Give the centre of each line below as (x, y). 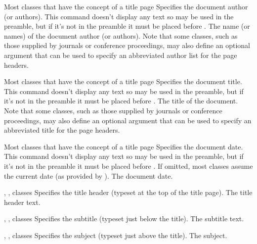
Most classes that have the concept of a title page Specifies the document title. (123, 81)
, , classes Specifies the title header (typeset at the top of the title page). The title (128, 192)
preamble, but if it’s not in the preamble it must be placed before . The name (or (127, 26)
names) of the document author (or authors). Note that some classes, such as (121, 35)
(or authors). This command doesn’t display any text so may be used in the (119, 16)
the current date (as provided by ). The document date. (88, 175)
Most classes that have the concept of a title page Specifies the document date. (124, 146)
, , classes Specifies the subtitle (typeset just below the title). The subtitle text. (124, 219)
